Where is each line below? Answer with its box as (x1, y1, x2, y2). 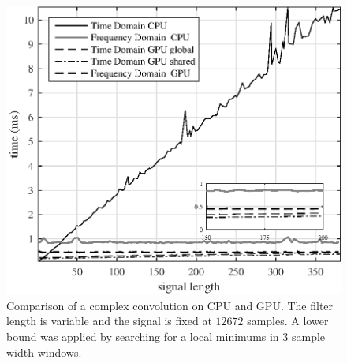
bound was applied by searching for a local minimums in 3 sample (6, 327, 326, 344)
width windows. (6, 343, 82, 360)
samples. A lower (247, 312, 329, 329)
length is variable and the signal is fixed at (6, 312, 212, 329)
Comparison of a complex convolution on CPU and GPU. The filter (6, 297, 334, 313)
